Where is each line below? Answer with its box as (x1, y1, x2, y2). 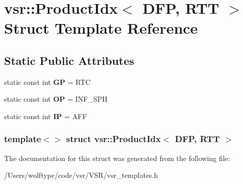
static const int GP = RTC (4, 76, 91, 87)
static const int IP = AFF (4, 110, 87, 121)
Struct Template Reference (4, 17, 198, 38)
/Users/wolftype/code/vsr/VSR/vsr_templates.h (4, 170, 158, 180)
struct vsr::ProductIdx (66, 132, 161, 145)
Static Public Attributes (4, 52, 134, 68)
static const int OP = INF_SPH (4, 94, 108, 104)
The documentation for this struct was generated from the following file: (4, 152, 230, 163)
